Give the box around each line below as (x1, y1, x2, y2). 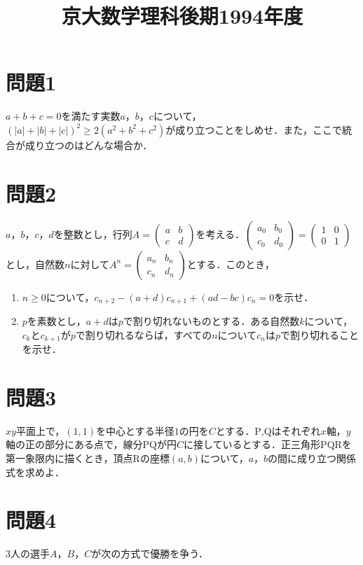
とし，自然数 (6, 256, 64, 271)
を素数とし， (27, 314, 86, 328)
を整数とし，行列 (53, 226, 132, 241)
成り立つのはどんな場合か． (25, 137, 153, 152)
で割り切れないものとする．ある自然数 (123, 314, 300, 328)
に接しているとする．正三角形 (183, 437, 321, 452)
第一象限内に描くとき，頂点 (6, 451, 133, 466)
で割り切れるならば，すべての (75, 327, 212, 342)
